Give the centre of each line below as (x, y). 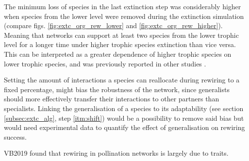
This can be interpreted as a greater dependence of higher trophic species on (118, 54)
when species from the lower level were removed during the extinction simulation (124, 16)
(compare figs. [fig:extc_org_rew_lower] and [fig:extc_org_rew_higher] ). (113, 25)
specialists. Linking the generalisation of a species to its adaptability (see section (124, 108)
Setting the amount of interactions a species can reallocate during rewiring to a (122, 80)
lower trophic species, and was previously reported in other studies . (105, 63)
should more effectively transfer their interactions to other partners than (112, 99)
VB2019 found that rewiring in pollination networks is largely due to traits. (116, 153)
